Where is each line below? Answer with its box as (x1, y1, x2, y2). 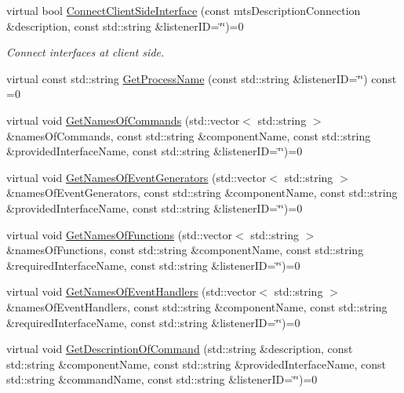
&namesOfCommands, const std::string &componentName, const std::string (6, 127, 371, 144)
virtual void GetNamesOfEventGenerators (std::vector (6, 169, 267, 185)
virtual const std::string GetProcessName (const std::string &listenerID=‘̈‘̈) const (6, 70, 397, 86)
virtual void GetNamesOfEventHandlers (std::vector (6, 283, 257, 300)
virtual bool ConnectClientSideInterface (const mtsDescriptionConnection (6, 2, 361, 18)
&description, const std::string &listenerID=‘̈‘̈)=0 (6, 17, 244, 34)
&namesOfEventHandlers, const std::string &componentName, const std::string (6, 298, 388, 315)
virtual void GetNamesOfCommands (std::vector (6, 111, 240, 128)
